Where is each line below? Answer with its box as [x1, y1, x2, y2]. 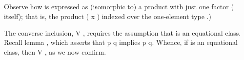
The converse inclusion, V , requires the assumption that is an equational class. [4, 27, 241, 38]
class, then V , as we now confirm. [4, 46, 106, 57]
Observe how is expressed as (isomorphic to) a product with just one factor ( [4, 1, 234, 12]
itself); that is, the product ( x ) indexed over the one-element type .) [4, 11, 211, 21]
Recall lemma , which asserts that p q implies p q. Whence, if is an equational [4, 37, 238, 47]
